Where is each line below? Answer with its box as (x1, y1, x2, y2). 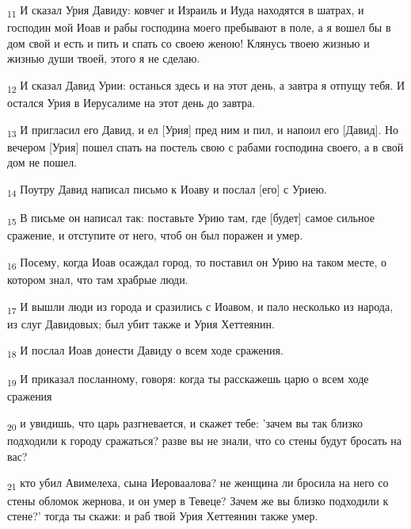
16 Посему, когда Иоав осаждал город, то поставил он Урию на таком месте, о (7, 253, 387, 272)
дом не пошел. (7, 154, 78, 171)
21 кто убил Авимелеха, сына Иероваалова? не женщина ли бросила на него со (7, 474, 389, 493)
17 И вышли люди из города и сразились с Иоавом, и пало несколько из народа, (7, 297, 394, 316)
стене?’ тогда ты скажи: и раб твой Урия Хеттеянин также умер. (7, 508, 318, 524)
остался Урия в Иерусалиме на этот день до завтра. (7, 94, 256, 111)
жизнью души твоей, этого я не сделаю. (7, 50, 200, 67)
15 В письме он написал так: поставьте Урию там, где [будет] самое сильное (7, 209, 375, 228)
